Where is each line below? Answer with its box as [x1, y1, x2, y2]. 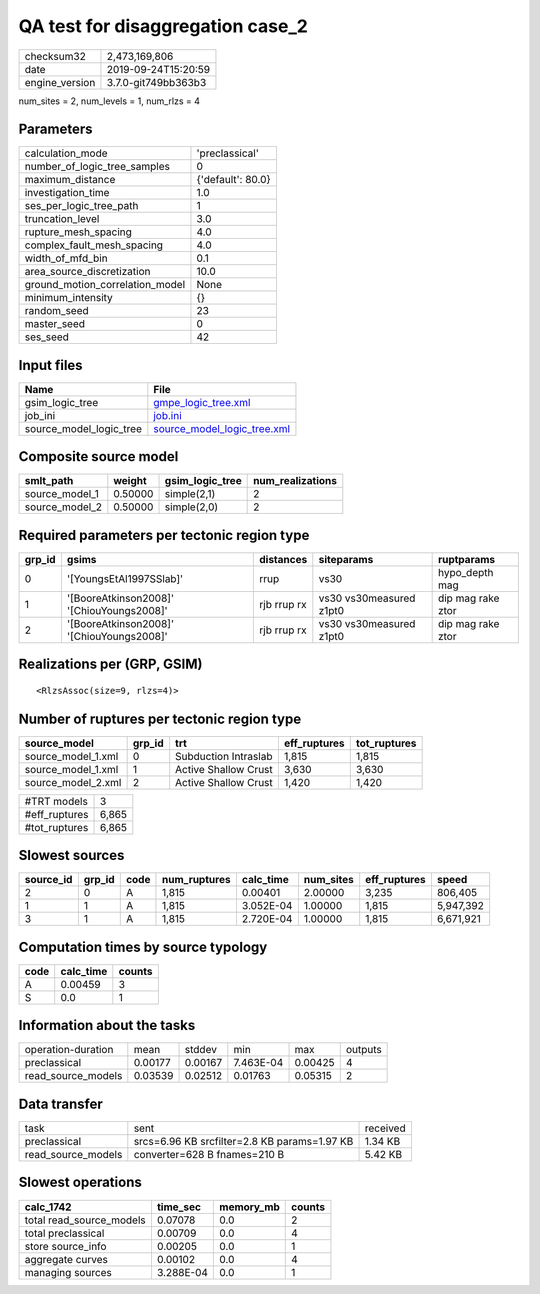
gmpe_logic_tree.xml [153, 395, 251, 409]
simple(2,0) [164, 500, 219, 514]
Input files [18, 356, 84, 374]
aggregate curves [24, 1252, 109, 1266]
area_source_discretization [24, 265, 151, 279]
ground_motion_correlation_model [24, 278, 186, 292]
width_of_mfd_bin [24, 251, 109, 265]
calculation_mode [24, 146, 109, 160]
